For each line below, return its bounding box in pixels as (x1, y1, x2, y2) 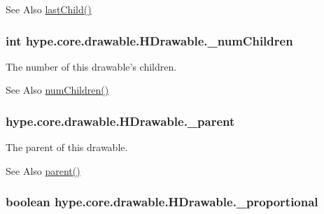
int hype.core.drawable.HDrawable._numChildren (6, 31, 293, 49)
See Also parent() (6, 163, 80, 178)
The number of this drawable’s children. (6, 59, 177, 73)
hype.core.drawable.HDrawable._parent (6, 112, 235, 129)
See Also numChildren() (6, 83, 109, 97)
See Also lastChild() (6, 2, 92, 16)
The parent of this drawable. (6, 140, 128, 155)
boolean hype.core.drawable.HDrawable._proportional (6, 193, 318, 211)
